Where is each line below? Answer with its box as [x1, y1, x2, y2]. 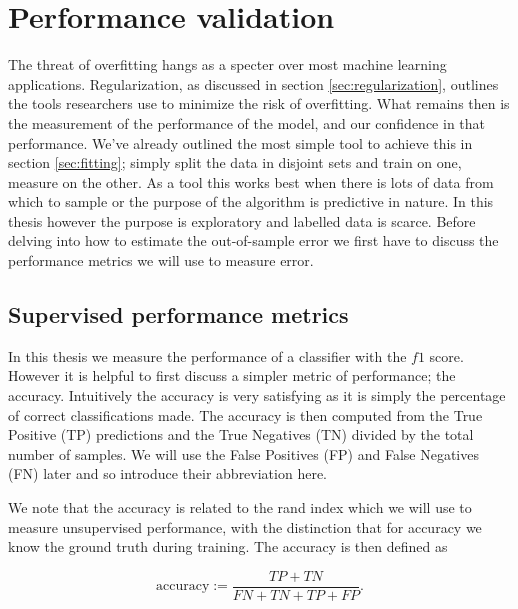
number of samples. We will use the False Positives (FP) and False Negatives [8, 443, 479, 464]
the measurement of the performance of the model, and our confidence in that [8, 112, 486, 133]
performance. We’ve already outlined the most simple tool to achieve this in [8, 132, 473, 153]
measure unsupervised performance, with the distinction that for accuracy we [8, 516, 482, 537]
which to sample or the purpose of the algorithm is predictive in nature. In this [8, 191, 494, 212]
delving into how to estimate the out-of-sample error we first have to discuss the [8, 230, 499, 251]
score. [429, 345, 464, 366]
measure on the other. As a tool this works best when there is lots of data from [8, 171, 494, 192]
